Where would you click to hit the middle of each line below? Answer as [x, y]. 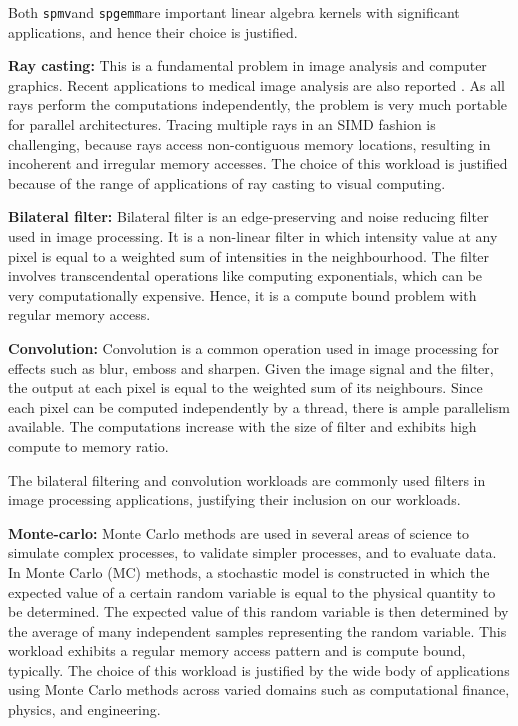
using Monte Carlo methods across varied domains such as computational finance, [259, 689]
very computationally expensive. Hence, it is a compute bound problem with [242, 294]
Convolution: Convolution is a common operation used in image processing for [253, 347]
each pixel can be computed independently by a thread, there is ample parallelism [259, 406]
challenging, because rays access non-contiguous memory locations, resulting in [249, 143]
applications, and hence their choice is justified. [153, 31]
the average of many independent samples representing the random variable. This [257, 630]
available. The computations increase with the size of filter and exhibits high [242, 426]
